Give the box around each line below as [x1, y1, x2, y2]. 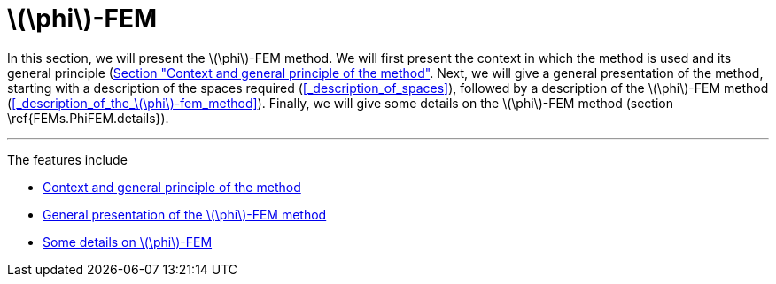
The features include [7, 151, 128, 167]
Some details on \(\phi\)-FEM [43, 234, 213, 249]
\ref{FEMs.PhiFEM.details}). [7, 110, 169, 126]
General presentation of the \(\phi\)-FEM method [43, 206, 327, 222]
